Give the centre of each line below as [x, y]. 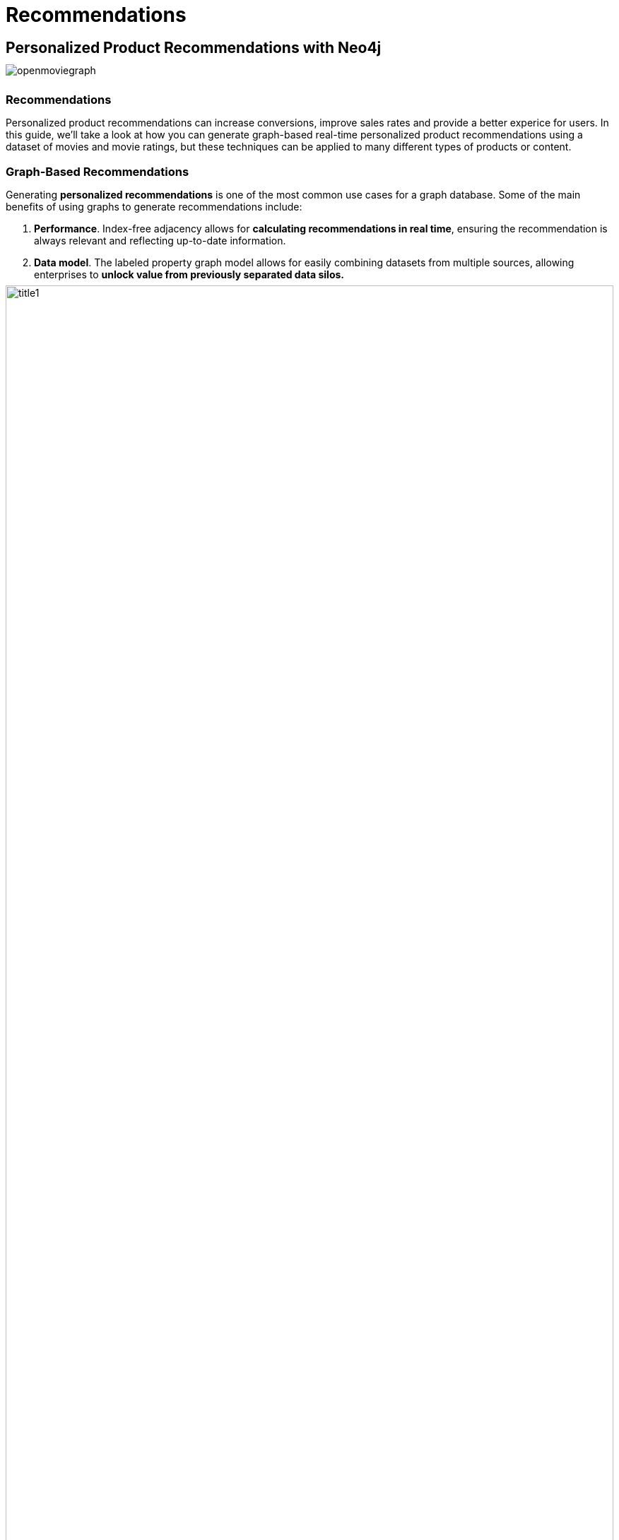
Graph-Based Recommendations [98, 171]
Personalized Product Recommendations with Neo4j [194, 48]
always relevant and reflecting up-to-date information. [160, 240]
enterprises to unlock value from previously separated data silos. [189, 274]
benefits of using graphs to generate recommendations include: [154, 206]
